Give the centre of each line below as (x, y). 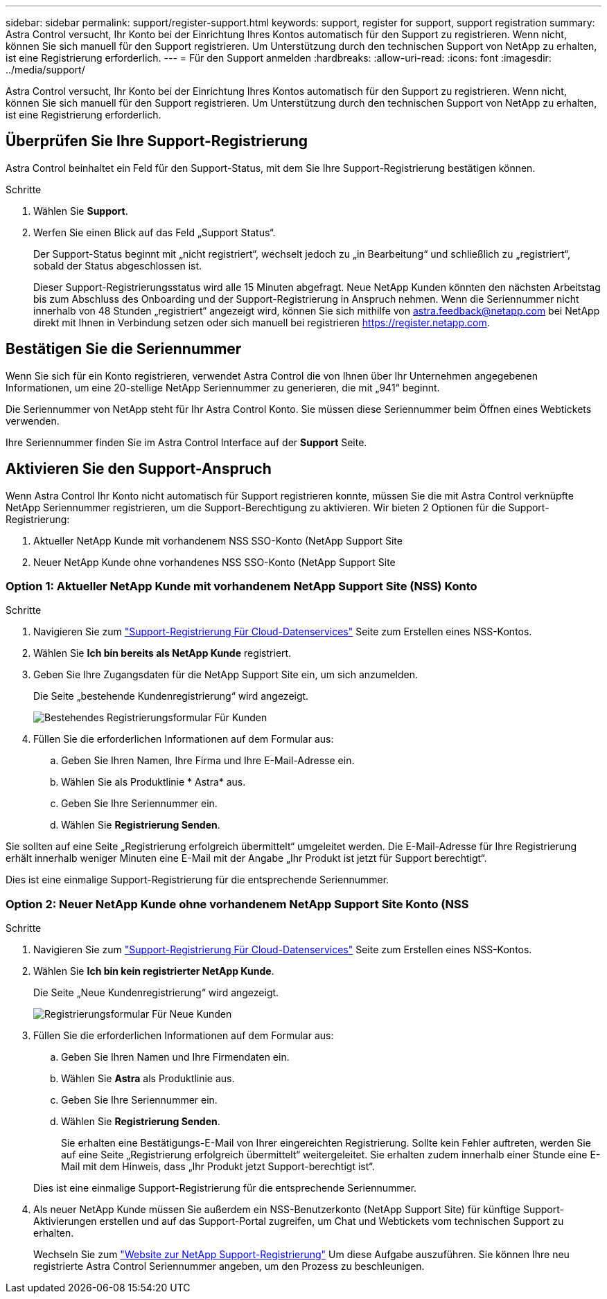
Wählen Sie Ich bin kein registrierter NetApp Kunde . (154, 971)
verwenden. (33, 421)
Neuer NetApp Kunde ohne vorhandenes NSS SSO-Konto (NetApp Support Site (214, 562)
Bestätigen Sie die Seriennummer (124, 349)
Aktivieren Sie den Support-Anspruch (139, 469)
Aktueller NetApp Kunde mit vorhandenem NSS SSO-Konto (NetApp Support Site (218, 540)
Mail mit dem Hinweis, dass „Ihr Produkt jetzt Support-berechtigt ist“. (218, 1167)
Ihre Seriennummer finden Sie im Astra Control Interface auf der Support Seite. (186, 442)
